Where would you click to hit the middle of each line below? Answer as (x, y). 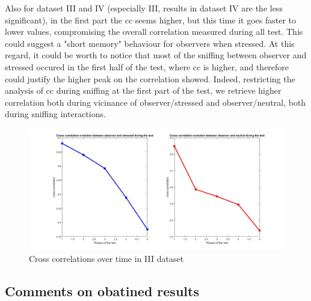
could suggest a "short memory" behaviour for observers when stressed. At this (150, 43)
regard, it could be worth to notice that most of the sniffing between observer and (156, 55)
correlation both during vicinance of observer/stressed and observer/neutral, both (155, 102)
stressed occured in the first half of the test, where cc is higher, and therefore (147, 66)
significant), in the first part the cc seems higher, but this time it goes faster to (151, 20)
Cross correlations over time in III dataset (106, 258)
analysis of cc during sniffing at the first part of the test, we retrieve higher (143, 90)
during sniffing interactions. (55, 114)
